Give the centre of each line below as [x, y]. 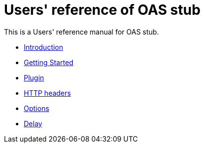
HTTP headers [48, 93]
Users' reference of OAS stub [102, 10]
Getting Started [49, 62]
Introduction [44, 47]
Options [37, 108]
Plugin [34, 77]
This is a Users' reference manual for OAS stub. [81, 32]
